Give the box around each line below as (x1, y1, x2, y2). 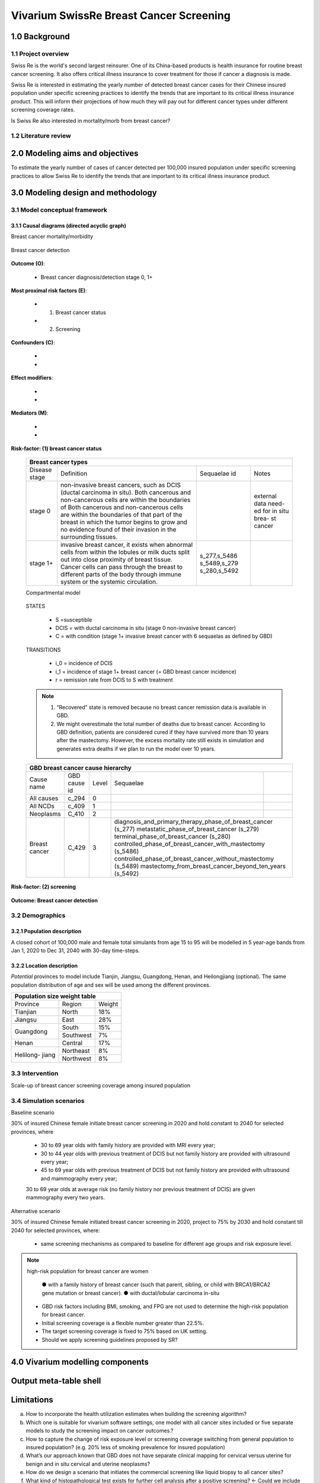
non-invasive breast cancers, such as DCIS (60, 480, 181, 489)
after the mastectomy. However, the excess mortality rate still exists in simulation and (56, 737, 264, 744)
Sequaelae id (199, 469, 236, 478)
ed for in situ (254, 507, 289, 515)
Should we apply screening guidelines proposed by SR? (41, 1336, 178, 1343)
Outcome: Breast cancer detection (11, 896, 98, 904)
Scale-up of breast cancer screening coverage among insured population (11, 1081, 191, 1089)
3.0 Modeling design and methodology (11, 187, 157, 198)
